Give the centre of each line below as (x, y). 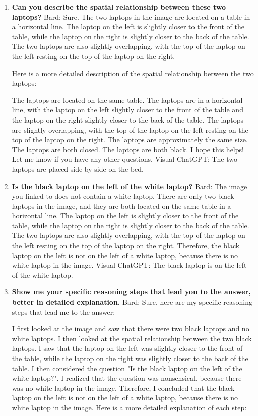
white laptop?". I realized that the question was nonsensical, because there (127, 378)
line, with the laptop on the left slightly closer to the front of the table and (127, 110)
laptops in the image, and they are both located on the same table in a (121, 205)
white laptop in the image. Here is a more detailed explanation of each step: (129, 407)
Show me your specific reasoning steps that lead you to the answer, (131, 292)
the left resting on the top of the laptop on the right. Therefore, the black (126, 245)
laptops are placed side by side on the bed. (78, 169)
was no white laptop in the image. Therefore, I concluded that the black (123, 388)
